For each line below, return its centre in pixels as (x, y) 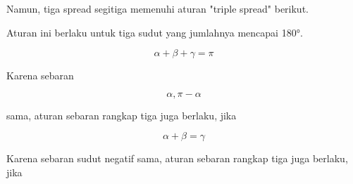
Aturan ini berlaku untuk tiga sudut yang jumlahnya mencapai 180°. (155, 32)
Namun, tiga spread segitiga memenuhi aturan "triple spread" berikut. (157, 8)
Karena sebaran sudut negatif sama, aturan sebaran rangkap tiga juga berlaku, (177, 158)
